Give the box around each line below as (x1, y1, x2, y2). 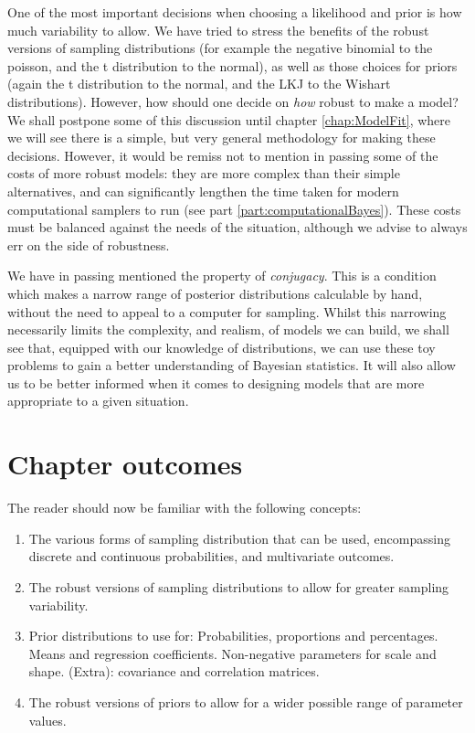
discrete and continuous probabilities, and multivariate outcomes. (28, 547, 395, 566)
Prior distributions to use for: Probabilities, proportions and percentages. (28, 626, 438, 645)
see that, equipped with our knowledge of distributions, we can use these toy (7, 337, 436, 356)
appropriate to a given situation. (7, 391, 189, 410)
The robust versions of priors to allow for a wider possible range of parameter (28, 692, 463, 711)
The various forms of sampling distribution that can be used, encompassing (28, 528, 450, 547)
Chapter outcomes (7, 445, 243, 483)
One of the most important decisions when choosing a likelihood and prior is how (7, 3, 462, 21)
